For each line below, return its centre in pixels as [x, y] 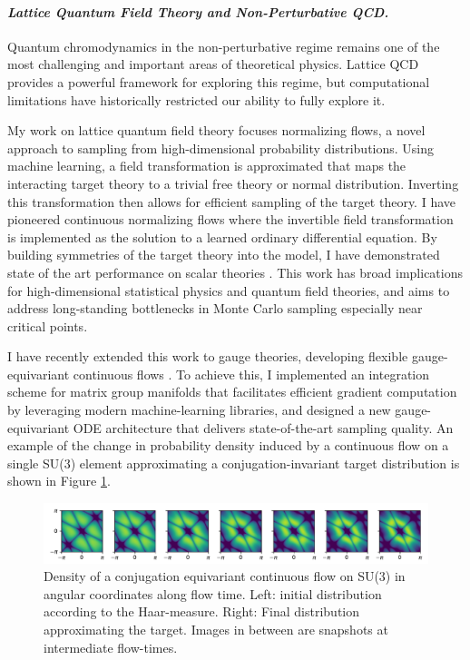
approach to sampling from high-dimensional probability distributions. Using [221, 148]
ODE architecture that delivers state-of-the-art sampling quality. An [263, 427]
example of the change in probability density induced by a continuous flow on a [228, 445]
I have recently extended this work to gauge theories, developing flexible [208, 356]
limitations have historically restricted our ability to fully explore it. [196, 99]
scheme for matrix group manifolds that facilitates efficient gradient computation [232, 392]
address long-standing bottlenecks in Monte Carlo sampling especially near [215, 308]
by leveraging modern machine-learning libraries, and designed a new [199, 410]
